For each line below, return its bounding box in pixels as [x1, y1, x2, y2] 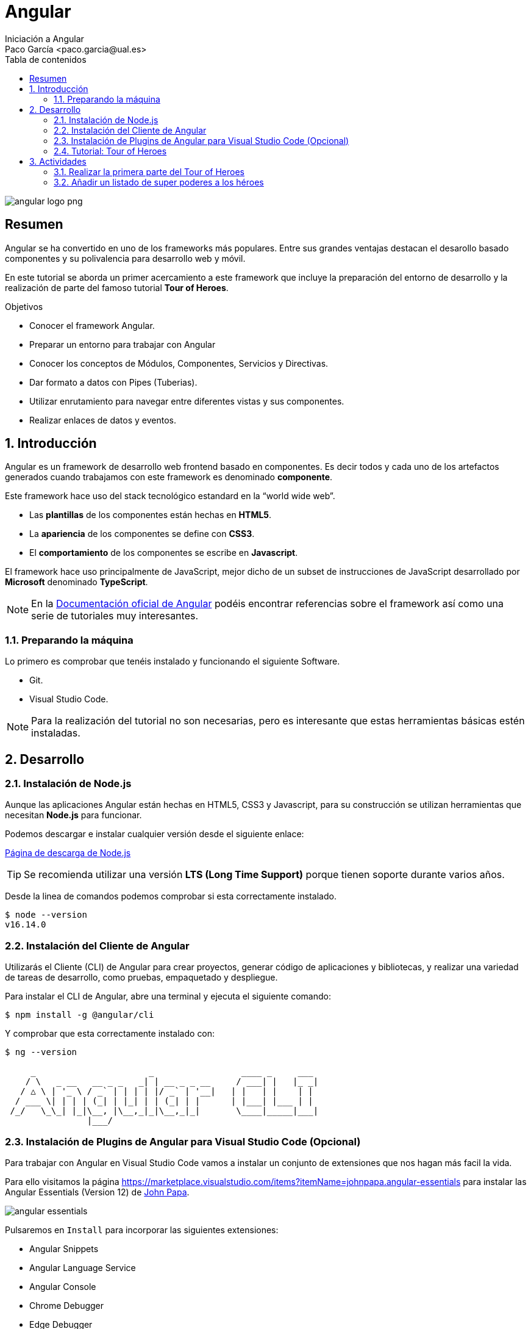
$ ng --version [5, 1047, 77, 1057]
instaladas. [31, 727, 80, 740]
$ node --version [5, 910, 87, 920]
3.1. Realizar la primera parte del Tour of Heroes [54, 166, 244, 177]
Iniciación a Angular [5, 33, 84, 44]
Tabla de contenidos [5, 54, 87, 65]
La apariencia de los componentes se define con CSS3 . [29, 528, 255, 539]
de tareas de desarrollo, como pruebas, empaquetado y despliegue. [5, 972, 278, 983]
